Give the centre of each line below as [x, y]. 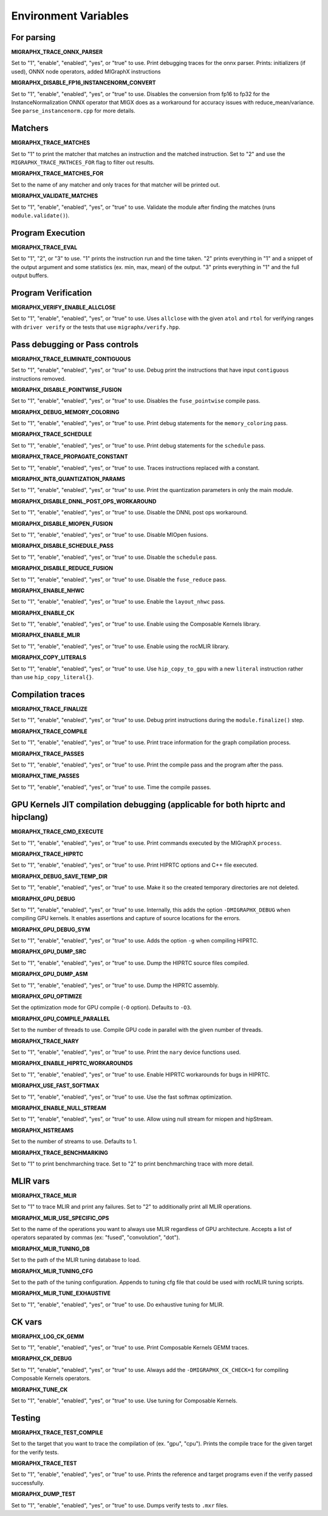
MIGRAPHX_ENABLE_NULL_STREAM [59, 1108]
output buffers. [30, 276]
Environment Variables [70, 16]
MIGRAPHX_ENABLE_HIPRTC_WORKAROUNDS [72, 1064]
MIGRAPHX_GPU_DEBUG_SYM [51, 929]
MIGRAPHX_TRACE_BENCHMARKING [60, 1152]
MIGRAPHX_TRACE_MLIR [44, 1195]
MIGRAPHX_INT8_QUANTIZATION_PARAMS [68, 479]
